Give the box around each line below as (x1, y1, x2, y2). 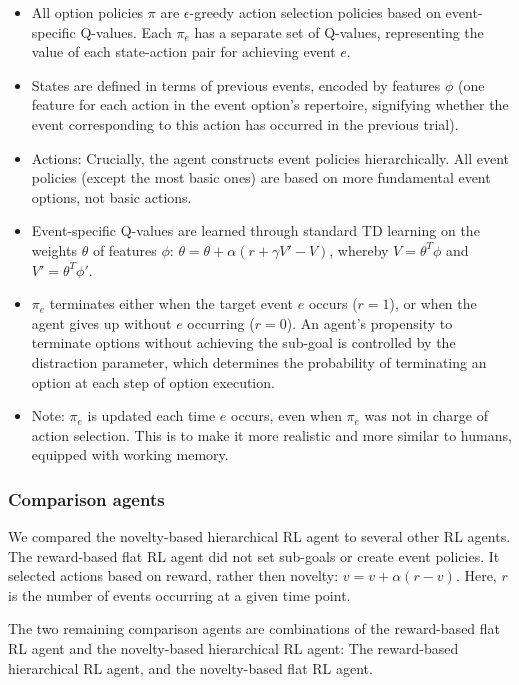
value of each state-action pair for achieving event (31, 41, 336, 62)
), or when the (389, 293, 477, 314)
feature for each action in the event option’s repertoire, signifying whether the (31, 94, 509, 115)
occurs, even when (231, 405, 342, 426)
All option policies (31, 2, 144, 22)
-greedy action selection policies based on (189, 2, 441, 22)
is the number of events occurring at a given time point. (8, 584, 351, 605)
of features (92, 239, 157, 260)
